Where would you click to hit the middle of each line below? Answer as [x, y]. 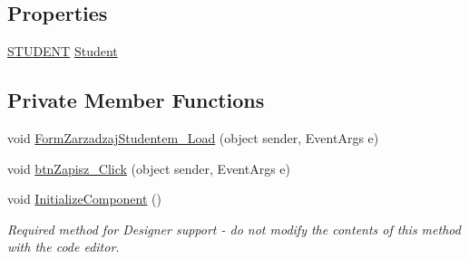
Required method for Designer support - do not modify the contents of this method [234, 229]
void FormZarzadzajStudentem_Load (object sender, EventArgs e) [193, 138]
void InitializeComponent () [84, 199]
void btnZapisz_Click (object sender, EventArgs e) [149, 168]
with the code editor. [64, 247]
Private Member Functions [136, 100]
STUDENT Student [63, 51]
